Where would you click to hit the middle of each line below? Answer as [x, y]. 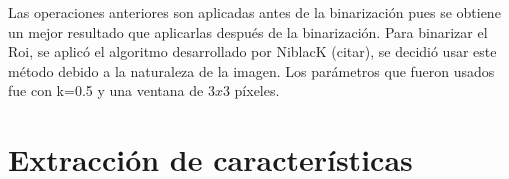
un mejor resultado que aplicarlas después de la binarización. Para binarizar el [248, 31]
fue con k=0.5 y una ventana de [106, 90]
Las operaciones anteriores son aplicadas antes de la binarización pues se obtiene [254, 12]
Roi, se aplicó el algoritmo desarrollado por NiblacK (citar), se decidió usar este [252, 51]
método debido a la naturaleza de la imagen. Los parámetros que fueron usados [251, 70]
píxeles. [257, 90]
